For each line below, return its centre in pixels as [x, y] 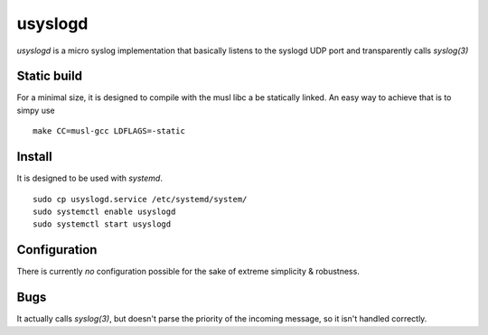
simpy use [36, 110]
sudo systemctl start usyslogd [102, 224]
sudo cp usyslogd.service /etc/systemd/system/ [140, 199]
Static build [50, 76]
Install [35, 157]
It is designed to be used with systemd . [89, 178]
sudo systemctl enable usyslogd [104, 211]
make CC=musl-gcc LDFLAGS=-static [109, 131]
